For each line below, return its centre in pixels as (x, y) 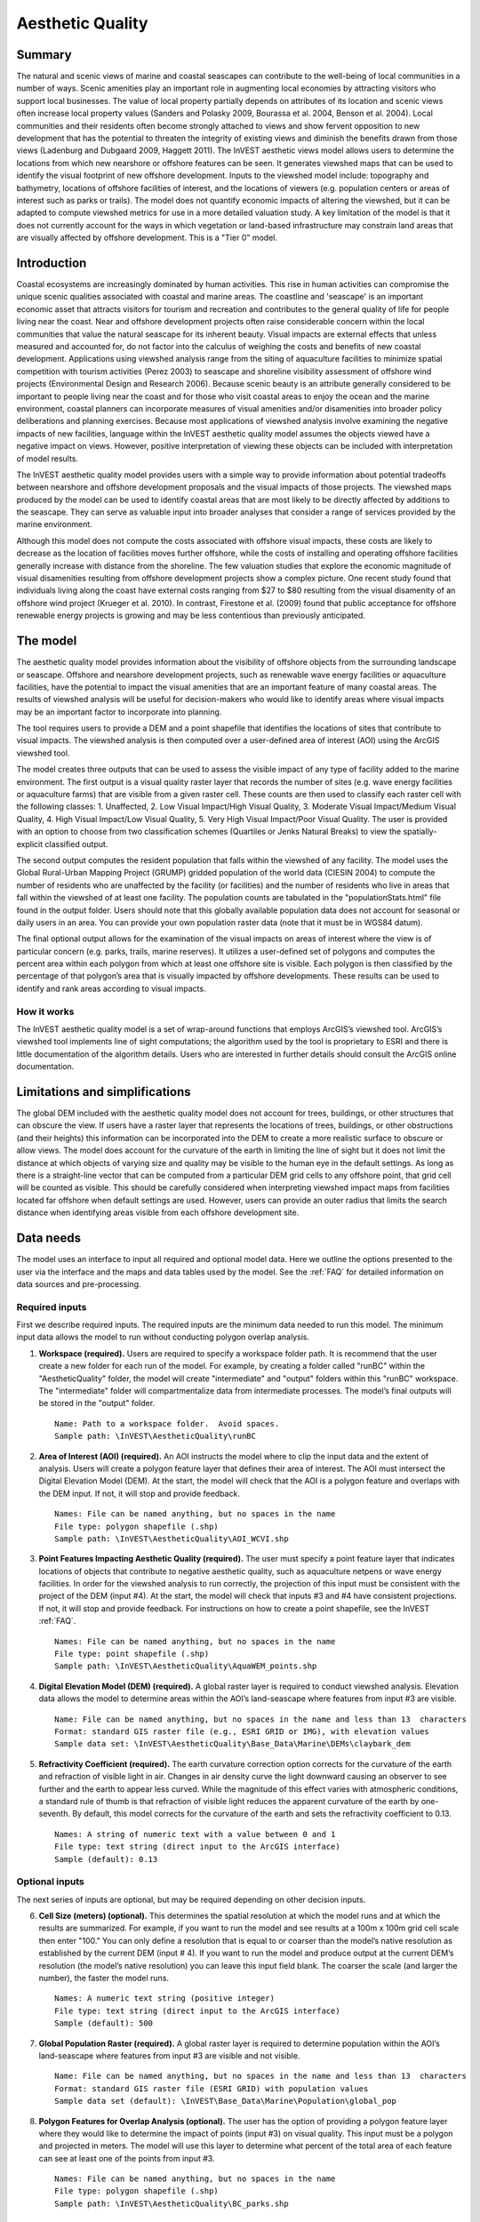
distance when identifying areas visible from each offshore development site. (158, 1212)
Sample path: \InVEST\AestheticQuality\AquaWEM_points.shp (186, 1666)
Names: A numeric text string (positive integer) (165, 1998)
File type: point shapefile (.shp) (132, 1654)
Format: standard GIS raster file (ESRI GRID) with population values (212, 2088)
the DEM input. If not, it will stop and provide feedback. (139, 1493)
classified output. (76, 843)
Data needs (49, 1239)
